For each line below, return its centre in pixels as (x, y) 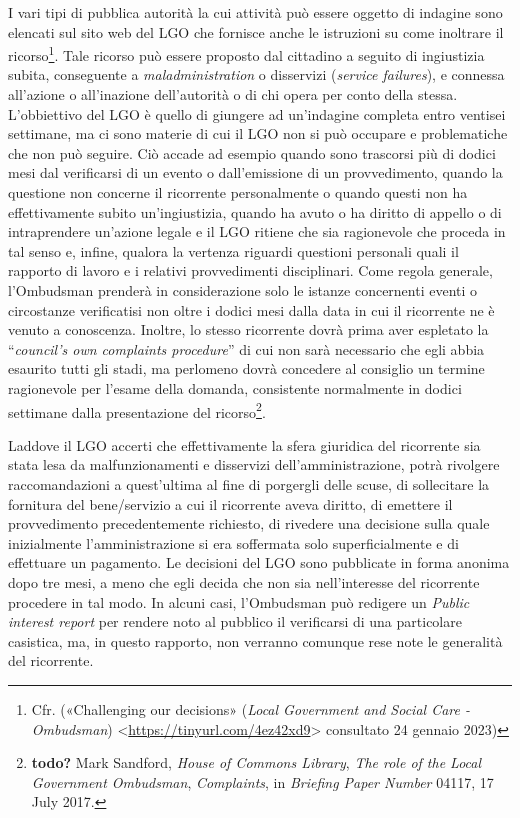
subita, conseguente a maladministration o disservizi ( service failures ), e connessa (256, 74)
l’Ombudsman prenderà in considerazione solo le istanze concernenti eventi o (243, 289)
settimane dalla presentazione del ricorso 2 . (137, 410)
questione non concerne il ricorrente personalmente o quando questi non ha (238, 192)
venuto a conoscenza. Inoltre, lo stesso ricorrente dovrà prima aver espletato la (248, 329)
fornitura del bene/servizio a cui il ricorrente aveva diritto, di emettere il (230, 503)
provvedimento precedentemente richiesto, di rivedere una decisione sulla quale (249, 523)
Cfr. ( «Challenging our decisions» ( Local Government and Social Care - (251, 708)
